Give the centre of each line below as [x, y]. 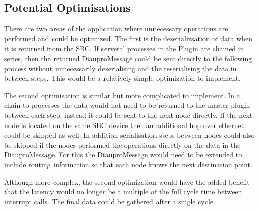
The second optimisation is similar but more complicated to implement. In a [122, 95]
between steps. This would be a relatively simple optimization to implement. [122, 78]
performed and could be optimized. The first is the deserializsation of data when [128, 38]
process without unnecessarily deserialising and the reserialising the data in [120, 68]
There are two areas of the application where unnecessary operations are [116, 29]
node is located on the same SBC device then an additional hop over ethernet [124, 125]
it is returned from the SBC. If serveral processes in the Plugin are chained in [124, 48]
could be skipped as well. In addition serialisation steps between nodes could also [129, 135]
